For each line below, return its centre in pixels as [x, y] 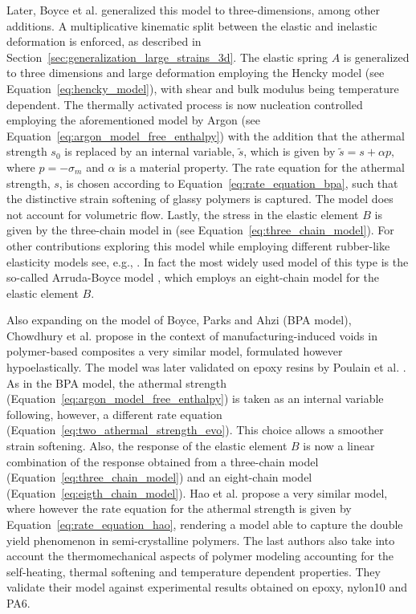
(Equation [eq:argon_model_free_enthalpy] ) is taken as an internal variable [195, 398]
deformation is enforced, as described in [104, 41]
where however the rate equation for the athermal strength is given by [179, 508]
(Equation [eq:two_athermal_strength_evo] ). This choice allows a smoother [195, 430]
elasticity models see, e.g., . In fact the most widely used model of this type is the [208, 261]
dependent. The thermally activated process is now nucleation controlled [185, 104]
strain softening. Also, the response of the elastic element [147, 446]
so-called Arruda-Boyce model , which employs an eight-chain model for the [193, 277]
